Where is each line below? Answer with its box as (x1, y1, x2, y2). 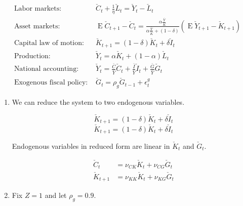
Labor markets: (14, 5, 62, 13)
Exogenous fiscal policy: (14, 79, 88, 87)
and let (45, 190, 67, 200)
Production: (14, 53, 51, 60)
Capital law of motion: (14, 39, 84, 47)
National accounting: (14, 65, 79, 73)
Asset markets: (14, 22, 60, 30)
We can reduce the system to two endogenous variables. (12, 97, 185, 107)
